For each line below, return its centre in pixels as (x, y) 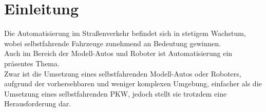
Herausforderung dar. (38, 104)
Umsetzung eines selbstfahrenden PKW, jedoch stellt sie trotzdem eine (116, 93)
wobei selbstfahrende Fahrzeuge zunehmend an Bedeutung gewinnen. (113, 43)
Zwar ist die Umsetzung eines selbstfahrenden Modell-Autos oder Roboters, (123, 73)
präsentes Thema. (32, 63)
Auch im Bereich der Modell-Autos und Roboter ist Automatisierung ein (118, 53)
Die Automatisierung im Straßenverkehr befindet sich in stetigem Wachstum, (125, 33)
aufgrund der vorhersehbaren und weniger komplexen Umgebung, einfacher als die (133, 83)
